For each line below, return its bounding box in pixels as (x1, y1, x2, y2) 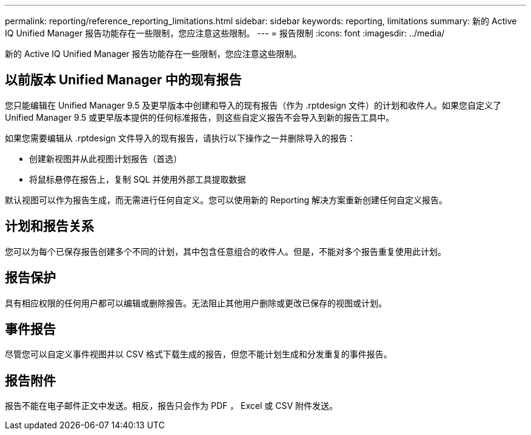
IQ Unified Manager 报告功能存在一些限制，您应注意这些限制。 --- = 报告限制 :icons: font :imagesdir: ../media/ (5, 28, 445, 38)
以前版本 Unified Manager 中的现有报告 (5, 72, 242, 88)
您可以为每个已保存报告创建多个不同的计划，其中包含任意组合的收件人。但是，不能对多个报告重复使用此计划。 (5, 246, 446, 257)
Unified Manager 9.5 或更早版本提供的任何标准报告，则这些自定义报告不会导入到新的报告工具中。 (5, 112, 395, 123)
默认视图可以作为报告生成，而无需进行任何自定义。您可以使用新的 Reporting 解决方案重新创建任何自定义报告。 (5, 194, 448, 205)
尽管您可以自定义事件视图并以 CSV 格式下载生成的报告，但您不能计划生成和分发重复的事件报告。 (5, 349, 392, 360)
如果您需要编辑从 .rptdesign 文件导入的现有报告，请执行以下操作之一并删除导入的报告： (5, 132, 356, 143)
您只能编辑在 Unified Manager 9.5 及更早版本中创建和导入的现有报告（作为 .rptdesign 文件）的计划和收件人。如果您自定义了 (5, 99, 502, 110)
